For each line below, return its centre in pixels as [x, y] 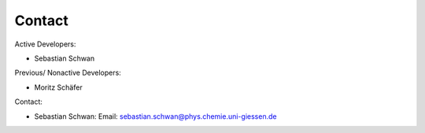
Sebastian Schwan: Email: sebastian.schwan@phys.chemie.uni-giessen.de [155, 116]
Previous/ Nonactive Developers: [68, 73]
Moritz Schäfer [58, 87]
